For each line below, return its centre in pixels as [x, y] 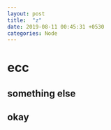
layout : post [26, 14]
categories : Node [32, 33]
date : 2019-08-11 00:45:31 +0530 [56, 27]
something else [42, 93]
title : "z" [24, 20]
